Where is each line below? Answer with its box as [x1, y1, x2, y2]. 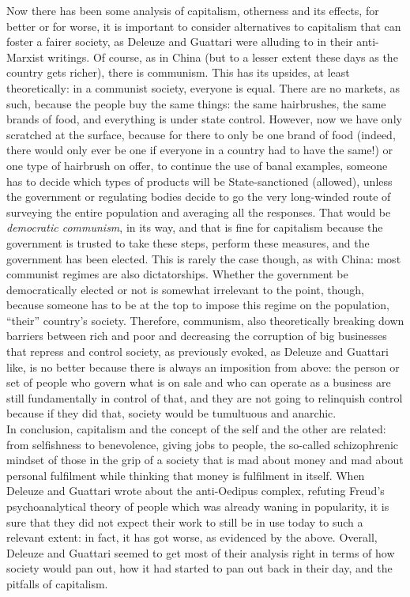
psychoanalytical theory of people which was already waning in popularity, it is [6, 498, 389, 514]
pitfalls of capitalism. [6, 575, 108, 591]
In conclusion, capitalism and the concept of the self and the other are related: [6, 421, 386, 437]
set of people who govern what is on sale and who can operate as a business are [6, 374, 391, 391]
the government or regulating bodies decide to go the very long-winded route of [6, 188, 391, 205]
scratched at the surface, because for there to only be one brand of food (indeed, [6, 126, 396, 142]
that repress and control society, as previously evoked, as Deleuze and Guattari [6, 343, 389, 360]
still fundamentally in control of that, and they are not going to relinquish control [6, 389, 403, 406]
